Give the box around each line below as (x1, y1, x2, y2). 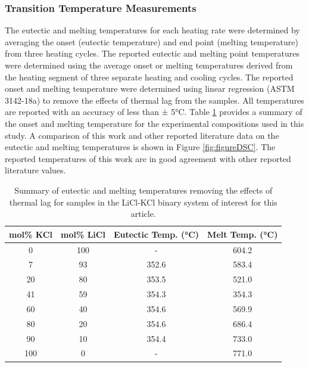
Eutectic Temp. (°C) (113, 228, 199, 240)
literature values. (5, 164, 66, 176)
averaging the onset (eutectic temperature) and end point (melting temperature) (5, 35, 298, 48)
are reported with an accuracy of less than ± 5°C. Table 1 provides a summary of (5, 105, 302, 118)
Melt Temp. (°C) (207, 228, 278, 240)
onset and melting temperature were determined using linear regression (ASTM (5, 82, 295, 95)
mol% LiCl (60, 228, 105, 240)
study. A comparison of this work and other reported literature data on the (5, 129, 279, 141)
